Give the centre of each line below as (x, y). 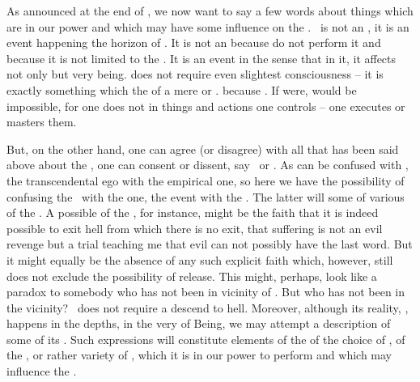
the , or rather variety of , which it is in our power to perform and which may (199, 355)
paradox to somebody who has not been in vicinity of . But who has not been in (206, 292)
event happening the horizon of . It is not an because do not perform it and (194, 42)
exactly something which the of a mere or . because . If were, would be (182, 89)
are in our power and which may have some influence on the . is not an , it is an (208, 26)
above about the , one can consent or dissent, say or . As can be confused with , (208, 165)
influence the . (42, 371)
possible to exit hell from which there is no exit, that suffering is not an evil (195, 228)
